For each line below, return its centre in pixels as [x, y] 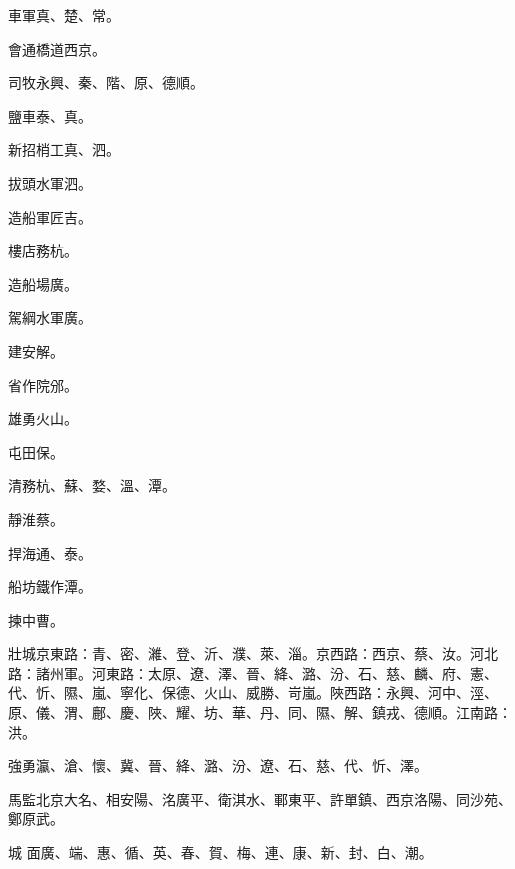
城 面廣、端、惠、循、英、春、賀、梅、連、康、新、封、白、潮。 [220, 852]
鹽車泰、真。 [50, 115]
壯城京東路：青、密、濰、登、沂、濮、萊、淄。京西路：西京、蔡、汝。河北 [253, 653]
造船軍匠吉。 [50, 216]
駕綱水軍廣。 [50, 317]
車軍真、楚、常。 [64, 15]
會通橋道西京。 [57, 48]
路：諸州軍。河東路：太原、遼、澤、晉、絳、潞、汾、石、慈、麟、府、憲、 [253, 672]
